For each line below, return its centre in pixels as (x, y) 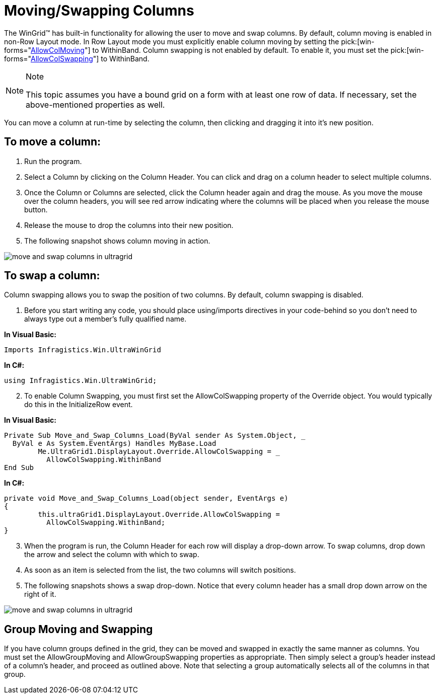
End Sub (19, 468)
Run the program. (53, 161)
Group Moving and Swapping (79, 629)
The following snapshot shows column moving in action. (117, 241)
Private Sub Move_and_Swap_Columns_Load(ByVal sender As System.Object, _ (155, 436)
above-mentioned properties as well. (95, 104)
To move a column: (53, 142)
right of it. (40, 594)
